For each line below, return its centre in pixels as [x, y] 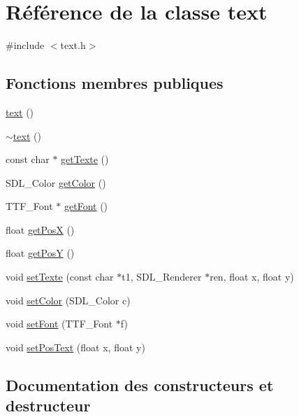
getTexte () [85, 159]
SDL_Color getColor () [56, 182]
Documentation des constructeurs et [140, 384]
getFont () [86, 206]
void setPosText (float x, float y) [75, 347]
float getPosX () [40, 229]
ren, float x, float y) [252, 277]
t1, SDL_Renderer [162, 277]
